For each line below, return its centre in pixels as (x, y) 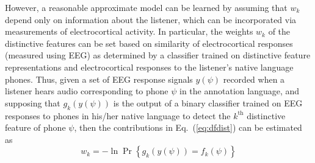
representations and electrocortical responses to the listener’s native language (149, 67)
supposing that (33, 102)
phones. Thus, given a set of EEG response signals (99, 79)
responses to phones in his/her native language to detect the (118, 115)
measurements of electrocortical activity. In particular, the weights (129, 31)
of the (279, 31)
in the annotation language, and (240, 91)
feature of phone (35, 127)
